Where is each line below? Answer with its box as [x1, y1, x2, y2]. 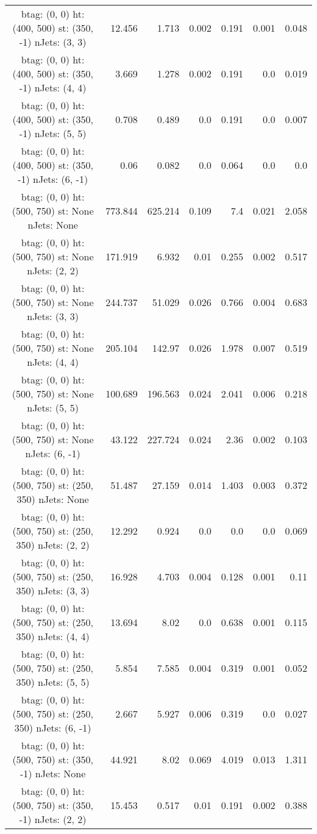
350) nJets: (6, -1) [14, 721, 91, 735]
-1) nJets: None [20, 766, 86, 780]
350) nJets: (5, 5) [16, 675, 90, 689]
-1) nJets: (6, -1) [18, 172, 88, 186]
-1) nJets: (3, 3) [19, 35, 87, 49]
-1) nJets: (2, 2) [19, 812, 87, 826]
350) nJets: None [16, 492, 89, 506]
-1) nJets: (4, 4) [19, 80, 87, 94]
